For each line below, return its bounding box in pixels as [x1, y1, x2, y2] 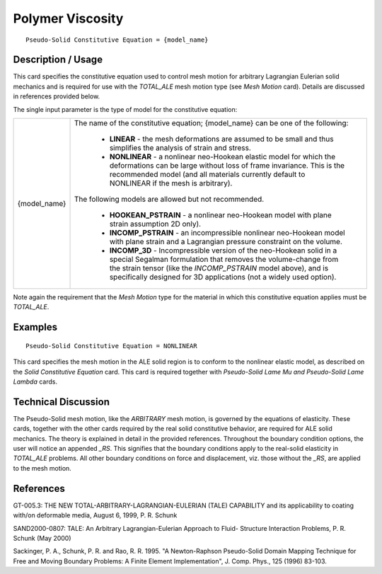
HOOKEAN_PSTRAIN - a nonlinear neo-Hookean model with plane [109, 210, 332, 220]
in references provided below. [13, 92, 100, 101]
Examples [13, 321, 58, 333]
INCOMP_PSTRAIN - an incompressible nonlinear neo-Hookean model [109, 228, 346, 238]
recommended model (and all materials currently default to [109, 170, 306, 180]
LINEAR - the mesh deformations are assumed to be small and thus [109, 134, 334, 144]
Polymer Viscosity [13, 11, 124, 26]
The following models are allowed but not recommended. [74, 195, 265, 205]
